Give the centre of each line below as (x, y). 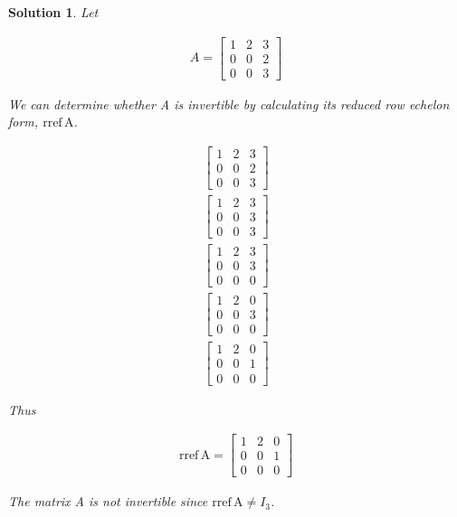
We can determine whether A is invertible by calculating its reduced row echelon (229, 103)
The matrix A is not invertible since (108, 501)
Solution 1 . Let (53, 12)
